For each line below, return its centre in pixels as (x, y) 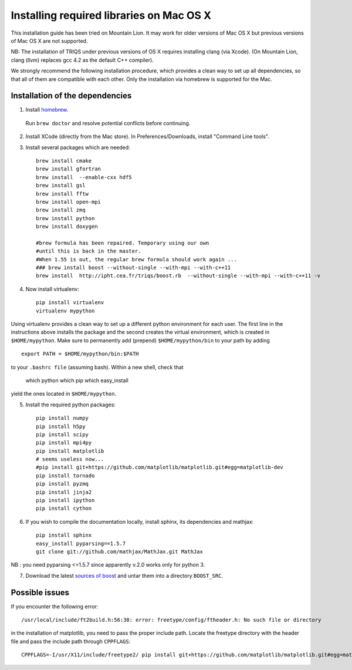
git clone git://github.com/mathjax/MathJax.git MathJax (120, 551)
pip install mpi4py (64, 443)
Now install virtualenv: (52, 289)
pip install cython (64, 509)
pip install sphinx (64, 535)
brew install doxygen (67, 227)
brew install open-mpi (69, 202)
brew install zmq (61, 210)
